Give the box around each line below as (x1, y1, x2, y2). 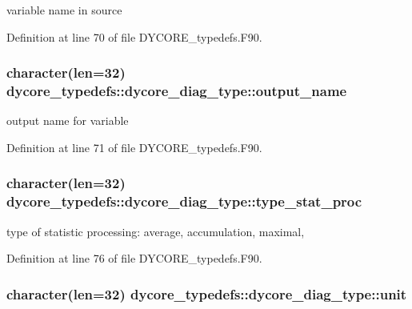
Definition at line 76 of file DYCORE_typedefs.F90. (6, 250, 262, 267)
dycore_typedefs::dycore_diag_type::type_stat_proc (6, 191, 362, 211)
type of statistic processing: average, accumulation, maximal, (6, 223, 305, 239)
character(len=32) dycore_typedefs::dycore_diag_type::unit (6, 283, 407, 303)
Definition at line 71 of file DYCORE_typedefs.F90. (6, 138, 262, 155)
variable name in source (6, 2, 122, 18)
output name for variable (6, 112, 129, 129)
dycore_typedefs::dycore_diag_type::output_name (6, 81, 347, 101)
